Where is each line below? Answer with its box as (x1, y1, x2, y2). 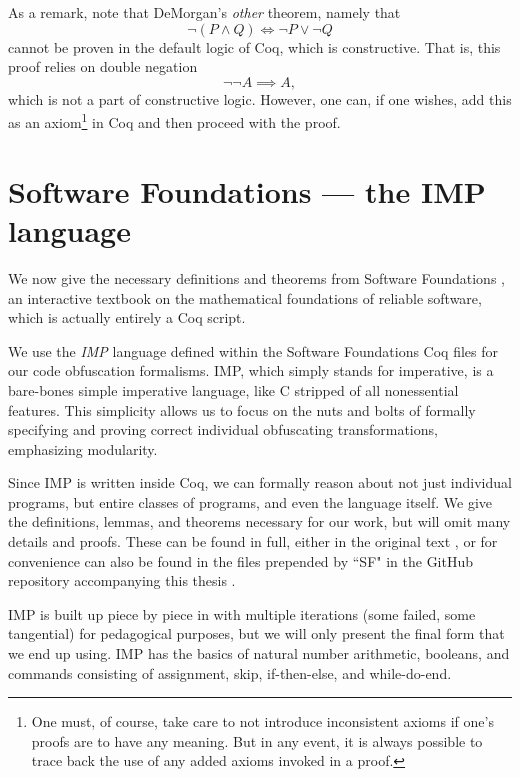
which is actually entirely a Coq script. (8, 307, 246, 328)
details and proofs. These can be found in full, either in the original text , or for (8, 531, 498, 552)
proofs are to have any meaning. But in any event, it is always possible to (31, 730, 483, 751)
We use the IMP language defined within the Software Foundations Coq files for (8, 340, 499, 361)
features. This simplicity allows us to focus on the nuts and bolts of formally (8, 399, 476, 420)
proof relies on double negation (8, 56, 198, 77)
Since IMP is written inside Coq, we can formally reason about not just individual (8, 472, 512, 493)
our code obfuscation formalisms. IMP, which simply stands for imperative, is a (8, 360, 494, 381)
